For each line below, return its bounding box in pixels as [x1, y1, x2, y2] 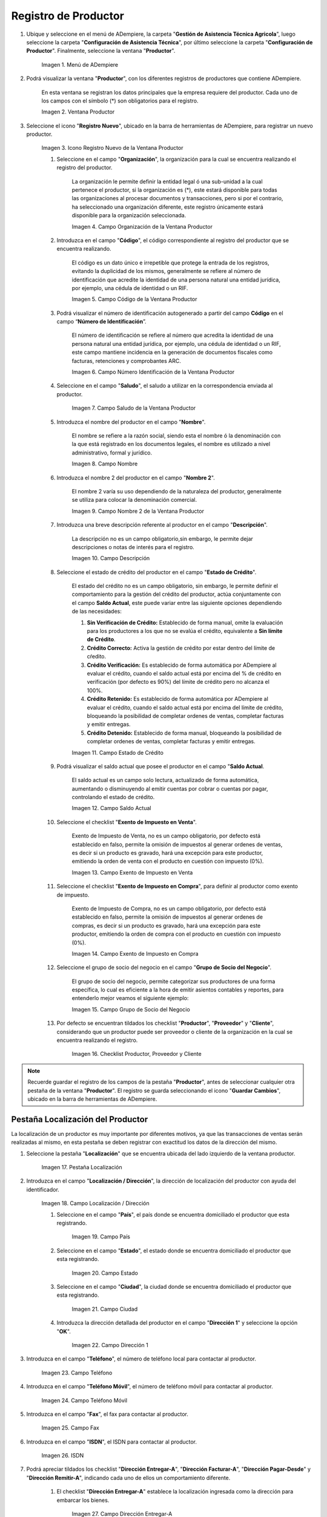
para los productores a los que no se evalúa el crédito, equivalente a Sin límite [87, 627, 283, 635]
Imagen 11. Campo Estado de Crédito [71, 749, 163, 756]
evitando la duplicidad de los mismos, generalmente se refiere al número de [71, 268, 262, 275]
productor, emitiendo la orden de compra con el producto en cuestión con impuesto [71, 930, 281, 938]
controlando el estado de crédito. [71, 794, 155, 801]
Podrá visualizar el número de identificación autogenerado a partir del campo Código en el [56, 309, 284, 317]
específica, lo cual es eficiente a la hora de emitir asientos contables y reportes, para [71, 986, 284, 993]
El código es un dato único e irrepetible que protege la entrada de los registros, [71, 258, 269, 266]
